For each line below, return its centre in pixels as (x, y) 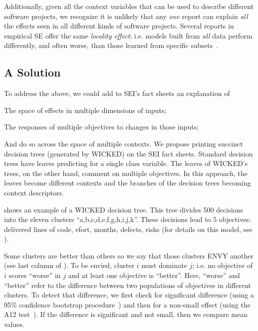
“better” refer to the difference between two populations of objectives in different (128, 285)
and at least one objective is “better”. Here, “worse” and (154, 275)
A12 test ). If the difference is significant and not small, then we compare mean (126, 314)
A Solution (32, 72)
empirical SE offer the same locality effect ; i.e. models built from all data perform (128, 35)
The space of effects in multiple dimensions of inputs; (85, 110)
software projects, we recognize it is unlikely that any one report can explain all (126, 16)
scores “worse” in (35, 275)
